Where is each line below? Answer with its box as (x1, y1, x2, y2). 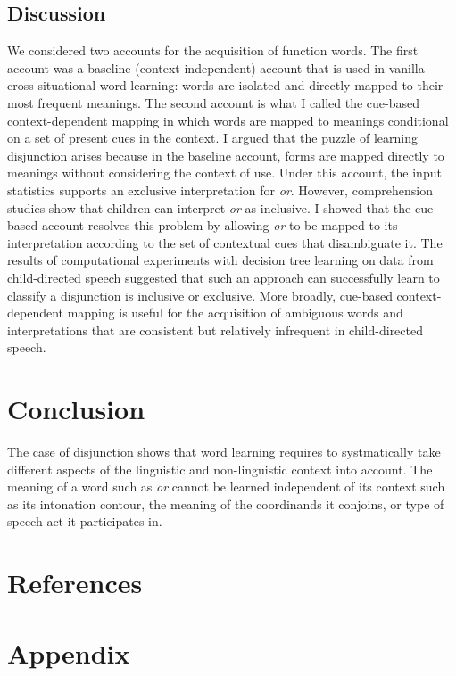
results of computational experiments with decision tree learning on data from (7, 251, 434, 269)
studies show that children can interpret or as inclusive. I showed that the (7, 198, 411, 217)
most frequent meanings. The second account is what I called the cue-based (7, 93, 419, 111)
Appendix (7, 634, 130, 671)
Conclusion (7, 391, 145, 427)
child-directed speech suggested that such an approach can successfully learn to (7, 268, 440, 286)
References (7, 565, 143, 601)
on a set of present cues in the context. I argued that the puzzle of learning (7, 128, 418, 147)
